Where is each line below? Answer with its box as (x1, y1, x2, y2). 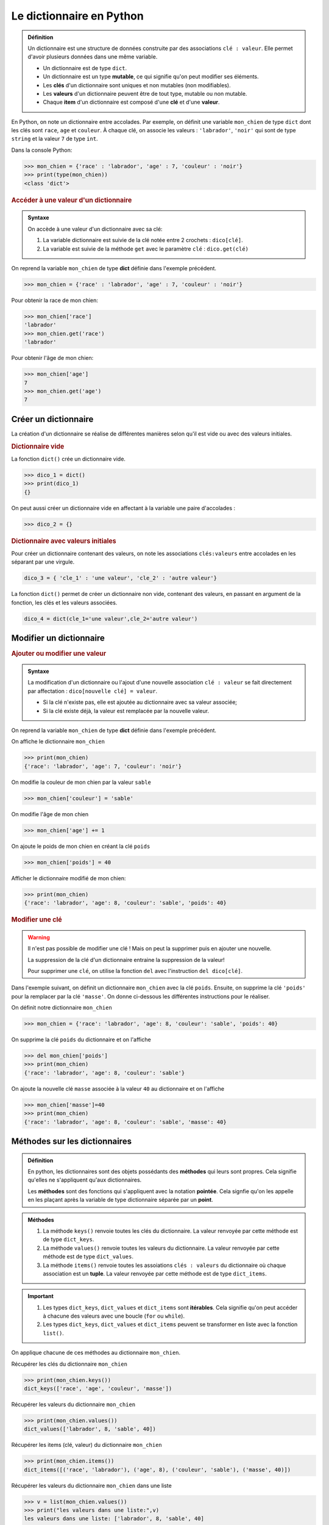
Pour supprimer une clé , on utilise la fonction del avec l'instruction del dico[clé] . (27, 967, 243, 974)
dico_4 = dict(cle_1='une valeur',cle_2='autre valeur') (24, 615, 198, 622)
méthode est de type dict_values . (43, 1253, 134, 1260)
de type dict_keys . (43, 1236, 94, 1243)
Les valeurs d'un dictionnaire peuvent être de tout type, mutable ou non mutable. (43, 90, 247, 97)
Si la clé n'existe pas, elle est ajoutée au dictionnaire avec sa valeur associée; (43, 698, 238, 706)
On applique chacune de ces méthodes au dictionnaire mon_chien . (11, 1349, 181, 1357)
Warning (27, 933, 50, 941)
